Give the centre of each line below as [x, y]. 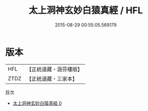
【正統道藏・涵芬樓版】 [55, 69]
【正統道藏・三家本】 [52, 78]
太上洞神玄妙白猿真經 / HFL [86, 10]
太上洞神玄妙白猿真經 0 [37, 103]
